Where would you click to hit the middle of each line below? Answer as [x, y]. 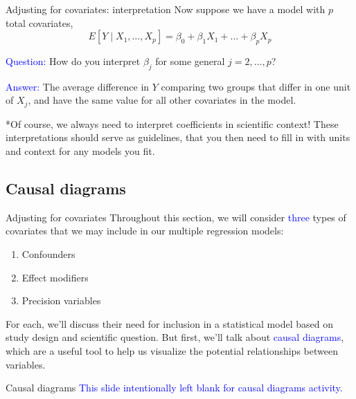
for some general [190, 61]
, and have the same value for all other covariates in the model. [162, 100]
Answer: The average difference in [78, 86]
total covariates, [39, 22]
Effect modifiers [55, 277]
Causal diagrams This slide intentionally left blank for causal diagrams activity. [174, 388]
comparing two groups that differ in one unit [256, 86]
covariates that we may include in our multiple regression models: [145, 231]
